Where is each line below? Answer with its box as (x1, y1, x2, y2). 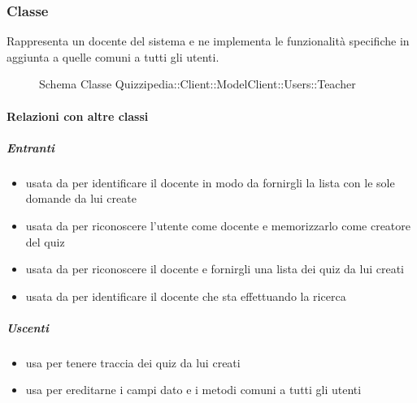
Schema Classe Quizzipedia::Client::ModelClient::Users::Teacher (39, 75, 356, 92)
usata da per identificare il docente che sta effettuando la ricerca (25, 287, 346, 304)
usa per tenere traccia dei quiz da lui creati (25, 354, 241, 371)
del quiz (25, 233, 65, 250)
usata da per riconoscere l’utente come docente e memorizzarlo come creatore (25, 217, 411, 234)
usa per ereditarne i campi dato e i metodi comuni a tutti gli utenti (25, 381, 362, 398)
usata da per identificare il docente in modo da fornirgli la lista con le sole (25, 174, 395, 191)
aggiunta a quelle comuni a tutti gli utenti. (7, 48, 219, 65)
